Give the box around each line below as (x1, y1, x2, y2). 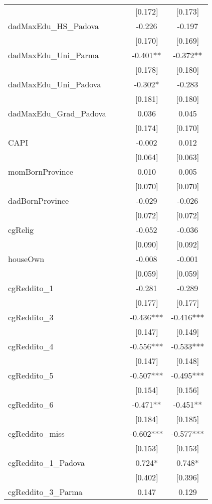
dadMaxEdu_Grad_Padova (8, 107, 106, 119)
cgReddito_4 (8, 340, 54, 352)
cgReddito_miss (8, 428, 65, 439)
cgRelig (8, 224, 34, 235)
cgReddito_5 (8, 369, 54, 381)
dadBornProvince (8, 195, 69, 206)
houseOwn (8, 253, 45, 265)
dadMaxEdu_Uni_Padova (8, 78, 101, 90)
